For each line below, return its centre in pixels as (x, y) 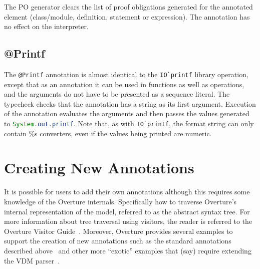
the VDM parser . (32, 260)
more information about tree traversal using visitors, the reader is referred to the (128, 221)
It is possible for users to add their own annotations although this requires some (127, 192)
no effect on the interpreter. (46, 26)
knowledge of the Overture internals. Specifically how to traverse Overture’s (120, 201)
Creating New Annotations (99, 168)
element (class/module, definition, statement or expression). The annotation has (127, 16)
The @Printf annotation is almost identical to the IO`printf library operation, (126, 74)
